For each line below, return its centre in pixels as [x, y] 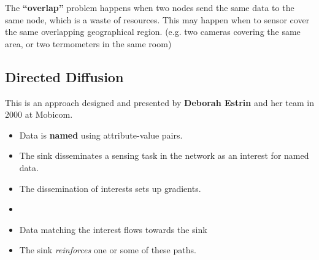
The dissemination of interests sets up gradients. [110, 188]
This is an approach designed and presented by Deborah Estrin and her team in [159, 102]
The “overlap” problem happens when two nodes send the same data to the [150, 7]
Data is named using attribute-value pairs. [101, 135]
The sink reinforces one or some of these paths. [108, 250]
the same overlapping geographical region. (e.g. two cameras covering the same [153, 32]
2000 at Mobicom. [39, 114]
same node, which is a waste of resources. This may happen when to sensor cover [157, 19]
